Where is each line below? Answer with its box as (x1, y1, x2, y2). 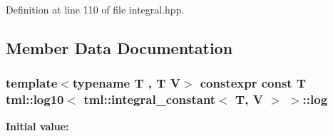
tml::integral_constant (83, 90, 216, 108)
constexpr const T (200, 74, 307, 92)
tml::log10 (6, 90, 64, 108)
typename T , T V (72, 74, 180, 92)
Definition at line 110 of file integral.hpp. (6, 2, 185, 16)
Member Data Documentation (6, 36, 233, 58)
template (6, 74, 58, 92)
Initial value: (6, 118, 69, 133)
